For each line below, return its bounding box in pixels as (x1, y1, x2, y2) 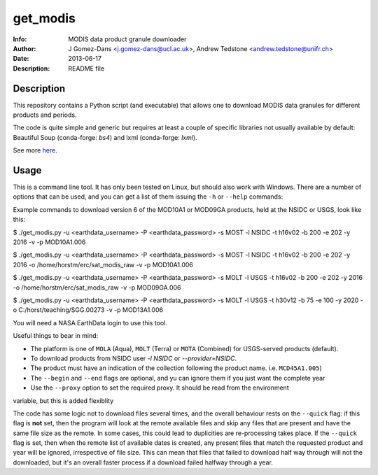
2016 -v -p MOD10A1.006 (13, 238, 86, 246)
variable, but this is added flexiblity (13, 396, 114, 405)
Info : (13, 35, 27, 43)
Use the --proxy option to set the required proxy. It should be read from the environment (30, 383, 290, 392)
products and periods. (13, 111, 77, 119)
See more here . (13, 146, 57, 155)
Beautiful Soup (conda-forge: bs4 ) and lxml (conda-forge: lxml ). (13, 133, 197, 141)
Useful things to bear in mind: (13, 332, 99, 340)
